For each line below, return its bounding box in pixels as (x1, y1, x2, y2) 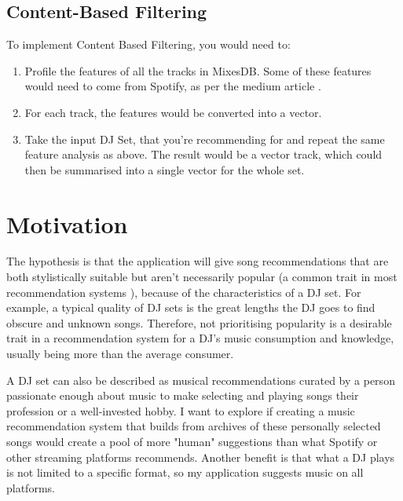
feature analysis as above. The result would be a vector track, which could (24, 146, 383, 163)
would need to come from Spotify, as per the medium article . (24, 78, 321, 94)
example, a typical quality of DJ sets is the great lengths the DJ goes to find (6, 299, 376, 316)
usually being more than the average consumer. (6, 346, 234, 362)
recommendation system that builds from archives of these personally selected (6, 418, 381, 434)
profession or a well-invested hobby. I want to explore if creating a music (6, 402, 355, 419)
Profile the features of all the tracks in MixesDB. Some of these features (24, 62, 372, 79)
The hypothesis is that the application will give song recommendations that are (6, 253, 389, 269)
